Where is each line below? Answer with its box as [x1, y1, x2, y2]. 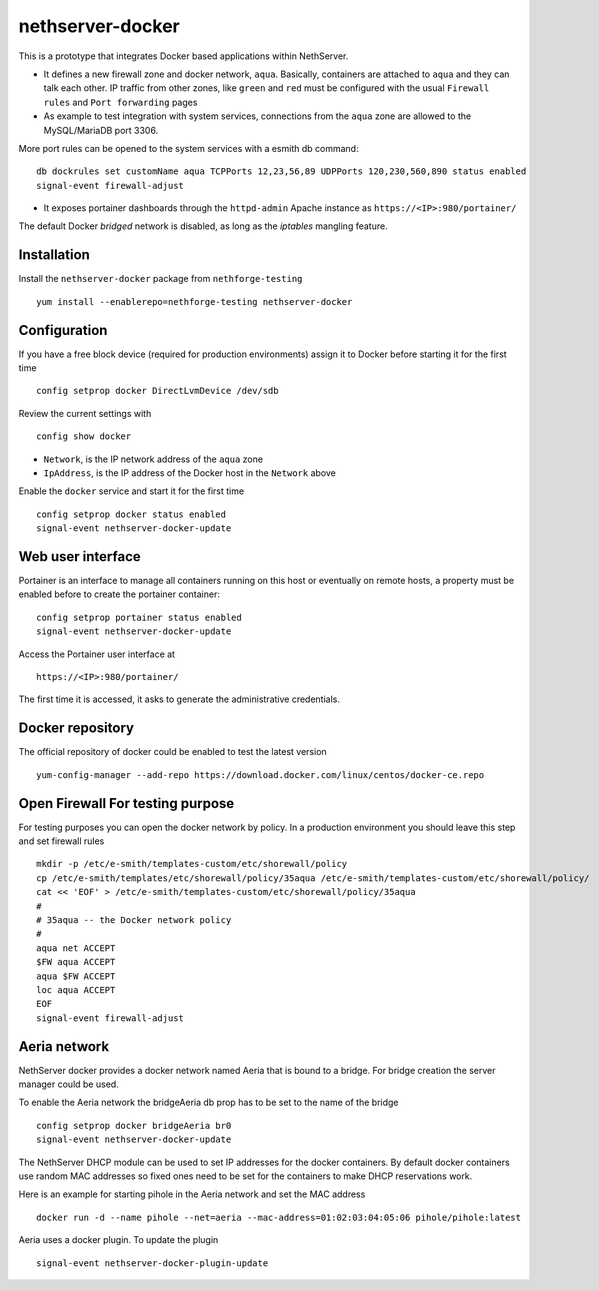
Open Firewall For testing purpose [18, 795, 235, 812]
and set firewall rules [18, 835, 105, 847]
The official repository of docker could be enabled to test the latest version [18, 746, 327, 758]
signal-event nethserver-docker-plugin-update [36, 1257, 269, 1269]
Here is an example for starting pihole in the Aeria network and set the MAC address [18, 1188, 366, 1200]
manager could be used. [18, 1078, 119, 1090]
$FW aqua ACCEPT [36, 956, 116, 968]
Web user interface [18, 548, 142, 565]
